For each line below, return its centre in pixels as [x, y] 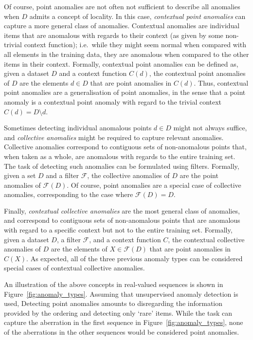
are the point [199, 175]
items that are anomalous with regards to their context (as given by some [114, 35]
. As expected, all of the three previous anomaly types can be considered [135, 258]
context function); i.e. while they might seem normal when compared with [135, 45]
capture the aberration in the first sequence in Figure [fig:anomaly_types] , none [124, 322]
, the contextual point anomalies [197, 73]
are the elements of [79, 249]
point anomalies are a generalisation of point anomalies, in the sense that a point [125, 92]
